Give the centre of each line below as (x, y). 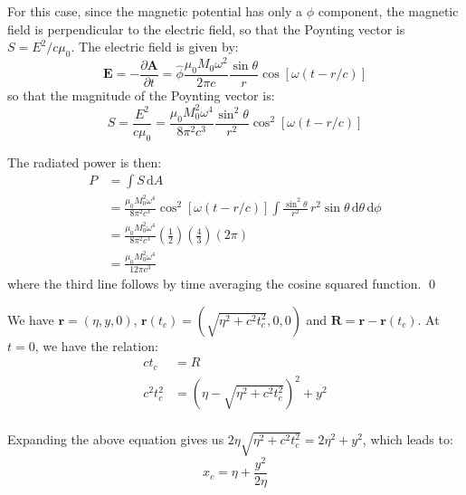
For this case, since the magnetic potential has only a (155, 11)
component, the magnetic (388, 11)
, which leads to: (408, 439)
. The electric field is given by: (155, 47)
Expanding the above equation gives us (116, 439)
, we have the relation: (96, 345)
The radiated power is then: (85, 162)
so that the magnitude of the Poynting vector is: (141, 95)
